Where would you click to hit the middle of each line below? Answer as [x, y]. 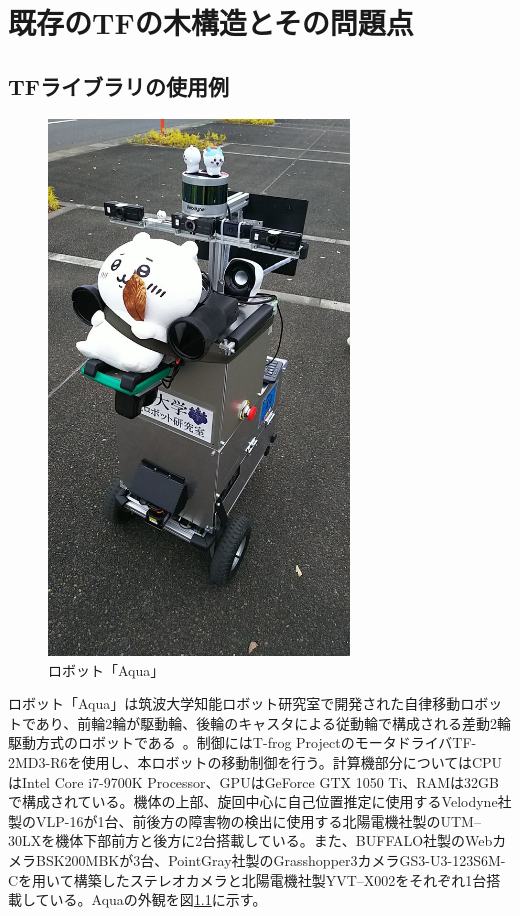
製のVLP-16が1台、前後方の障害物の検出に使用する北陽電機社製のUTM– [244, 820]
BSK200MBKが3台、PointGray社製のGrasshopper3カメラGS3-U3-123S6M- [270, 860]
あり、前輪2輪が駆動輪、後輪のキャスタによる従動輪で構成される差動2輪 [273, 722]
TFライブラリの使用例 [119, 85]
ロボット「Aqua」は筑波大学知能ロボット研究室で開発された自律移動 [234, 703]
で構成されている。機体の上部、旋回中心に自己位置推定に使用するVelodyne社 [260, 801]
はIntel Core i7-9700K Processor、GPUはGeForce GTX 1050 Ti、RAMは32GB [253, 781]
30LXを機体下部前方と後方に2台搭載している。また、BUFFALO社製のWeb [250, 840]
